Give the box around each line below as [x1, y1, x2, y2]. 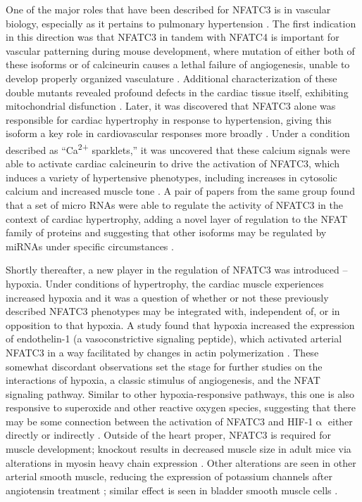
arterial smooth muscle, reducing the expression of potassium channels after [6, 469, 332, 484]
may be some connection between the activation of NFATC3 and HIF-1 [6, 413, 313, 428]
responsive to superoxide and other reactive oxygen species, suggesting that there [6, 400, 356, 415]
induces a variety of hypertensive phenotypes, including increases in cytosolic [6, 169, 337, 184]
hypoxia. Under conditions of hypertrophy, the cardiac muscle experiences [6, 276, 324, 290]
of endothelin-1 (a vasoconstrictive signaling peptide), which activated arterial [6, 331, 342, 346]
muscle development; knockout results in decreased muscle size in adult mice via [6, 442, 351, 456]
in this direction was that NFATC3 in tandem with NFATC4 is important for [6, 30, 339, 44]
